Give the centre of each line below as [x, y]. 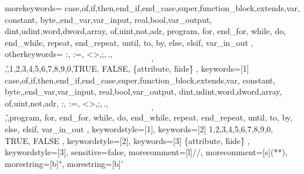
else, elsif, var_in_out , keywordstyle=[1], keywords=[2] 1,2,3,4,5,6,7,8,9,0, [139, 128]
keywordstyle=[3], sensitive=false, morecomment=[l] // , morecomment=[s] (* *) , [146, 152]
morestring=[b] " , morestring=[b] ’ [64, 163]
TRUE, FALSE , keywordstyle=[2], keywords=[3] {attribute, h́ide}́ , [127, 140]
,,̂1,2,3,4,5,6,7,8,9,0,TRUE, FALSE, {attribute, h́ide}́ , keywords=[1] [127, 68]
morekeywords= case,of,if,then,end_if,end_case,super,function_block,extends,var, [152, 8]
